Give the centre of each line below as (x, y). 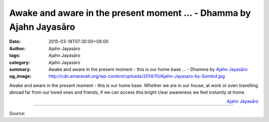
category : (20, 62)
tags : (15, 56)
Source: (17, 113)
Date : (15, 42)
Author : (17, 48)
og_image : (20, 76)
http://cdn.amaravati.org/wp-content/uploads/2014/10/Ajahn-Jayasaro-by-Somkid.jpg (137, 76)
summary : (20, 69)
